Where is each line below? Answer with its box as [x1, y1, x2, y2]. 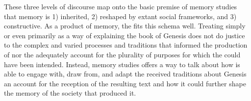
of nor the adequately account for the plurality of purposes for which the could [4, 49, 241, 59]
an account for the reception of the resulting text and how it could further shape [4, 78, 246, 88]
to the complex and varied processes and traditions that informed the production [4, 40, 248, 50]
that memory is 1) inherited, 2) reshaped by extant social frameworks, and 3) [4, 11, 237, 21]
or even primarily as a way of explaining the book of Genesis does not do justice [4, 30, 245, 40]
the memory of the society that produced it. [4, 88, 136, 98]
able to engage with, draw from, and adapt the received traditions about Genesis [4, 69, 247, 79]
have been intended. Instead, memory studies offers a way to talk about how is [4, 59, 240, 69]
